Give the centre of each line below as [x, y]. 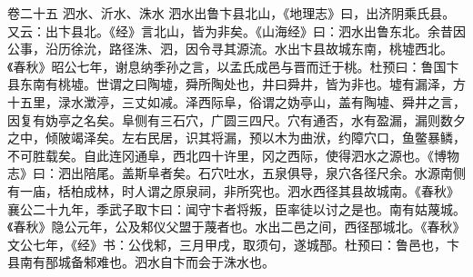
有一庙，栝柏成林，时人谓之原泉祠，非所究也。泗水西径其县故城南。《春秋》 [233, 190]
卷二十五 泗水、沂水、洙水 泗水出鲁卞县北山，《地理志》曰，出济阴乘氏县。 [231, 13]
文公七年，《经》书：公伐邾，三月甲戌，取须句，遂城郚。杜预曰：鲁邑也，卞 [233, 244]
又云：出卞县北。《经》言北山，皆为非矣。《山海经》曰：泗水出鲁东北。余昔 [230, 30]
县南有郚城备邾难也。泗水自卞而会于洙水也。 [141, 262]
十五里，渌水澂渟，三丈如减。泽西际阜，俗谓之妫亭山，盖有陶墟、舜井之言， [236, 101]
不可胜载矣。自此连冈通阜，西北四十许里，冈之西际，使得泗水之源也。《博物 [233, 155]
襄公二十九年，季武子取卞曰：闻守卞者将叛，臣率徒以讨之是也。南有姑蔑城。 [236, 208]
